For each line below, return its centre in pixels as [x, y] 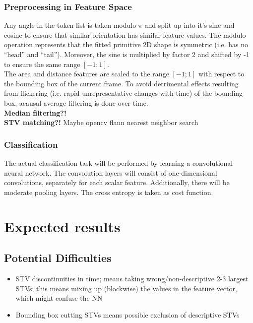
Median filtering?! [35, 112]
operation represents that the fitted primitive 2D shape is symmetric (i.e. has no [126, 44]
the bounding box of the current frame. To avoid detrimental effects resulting [121, 83]
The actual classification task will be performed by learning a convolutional [119, 162]
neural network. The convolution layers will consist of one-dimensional [111, 172]
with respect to [221, 74]
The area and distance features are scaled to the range [87, 74]
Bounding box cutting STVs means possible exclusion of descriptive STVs [127, 314]
